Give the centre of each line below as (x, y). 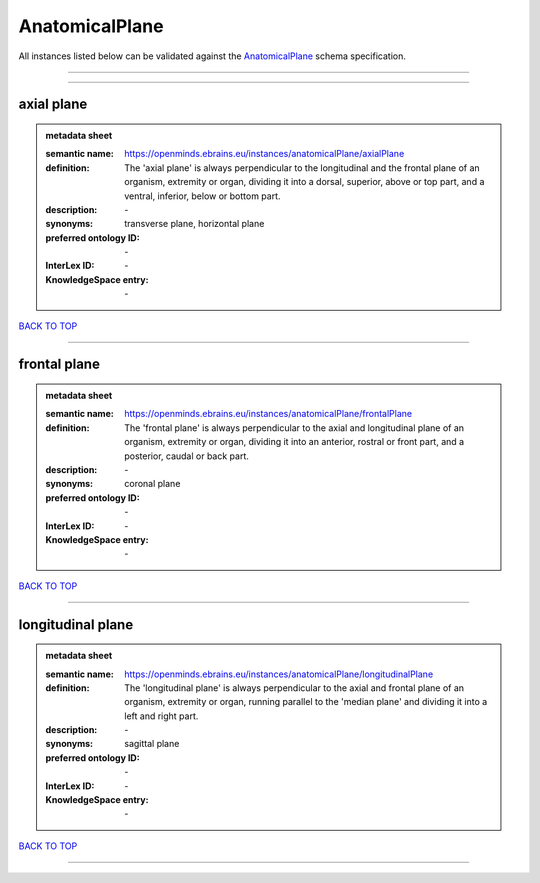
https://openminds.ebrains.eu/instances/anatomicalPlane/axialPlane (264, 154)
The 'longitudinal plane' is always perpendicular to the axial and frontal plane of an (294, 687)
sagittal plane (152, 744)
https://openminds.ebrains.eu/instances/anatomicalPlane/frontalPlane (268, 414)
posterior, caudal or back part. (187, 456)
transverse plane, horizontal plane (194, 224)
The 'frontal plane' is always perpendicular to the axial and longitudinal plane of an (294, 427)
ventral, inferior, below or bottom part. (202, 196)
